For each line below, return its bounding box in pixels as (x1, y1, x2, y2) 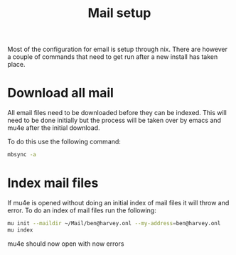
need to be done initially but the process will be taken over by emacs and (7, 116, 222, 125)
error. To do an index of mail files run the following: (7, 206, 156, 215)
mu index (7, 226, 33, 234)
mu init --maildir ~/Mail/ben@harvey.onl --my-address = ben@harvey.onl (7, 219, 221, 227)
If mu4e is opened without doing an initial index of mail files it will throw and (7, 198, 230, 207)
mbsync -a (7, 151, 37, 158)
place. (7, 60, 26, 69)
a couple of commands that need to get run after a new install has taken (7, 53, 218, 61)
